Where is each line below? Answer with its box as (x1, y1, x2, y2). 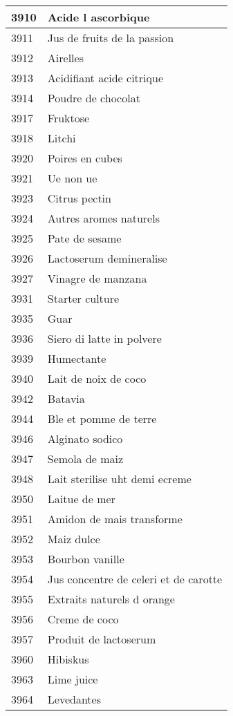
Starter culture (47, 290, 120, 306)
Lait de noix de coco (47, 370, 147, 386)
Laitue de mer (47, 491, 115, 507)
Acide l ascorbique (47, 9, 150, 25)
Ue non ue (47, 170, 97, 186)
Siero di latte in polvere (47, 330, 162, 346)
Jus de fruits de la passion (47, 30, 174, 46)
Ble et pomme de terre (47, 411, 157, 426)
